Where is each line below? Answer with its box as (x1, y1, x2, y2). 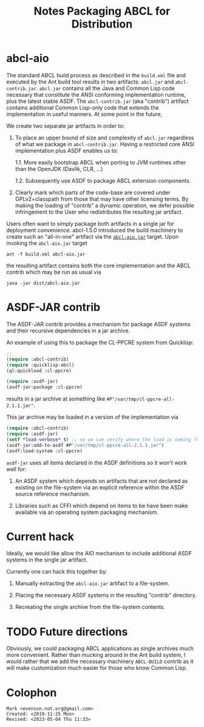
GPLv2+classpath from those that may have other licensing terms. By (15, 195, 189, 202)
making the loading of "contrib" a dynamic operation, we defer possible (15, 202, 194, 209)
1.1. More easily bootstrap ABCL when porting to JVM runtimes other (15, 158, 186, 166)
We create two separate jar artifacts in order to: (6, 122, 125, 129)
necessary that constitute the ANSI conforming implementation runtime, (6, 91, 186, 98)
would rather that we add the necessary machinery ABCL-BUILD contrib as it (6, 658, 194, 665)
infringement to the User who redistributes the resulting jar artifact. (15, 208, 183, 216)
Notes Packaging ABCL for (33, 4, 171, 18)
